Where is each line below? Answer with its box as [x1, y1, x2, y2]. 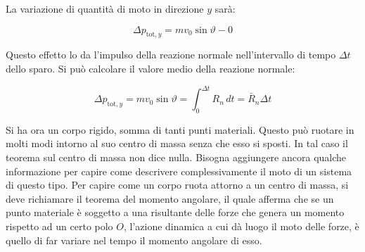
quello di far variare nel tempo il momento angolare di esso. [6, 232, 262, 247]
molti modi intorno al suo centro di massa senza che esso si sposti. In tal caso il [6, 136, 348, 151]
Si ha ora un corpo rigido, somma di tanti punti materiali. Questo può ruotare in [6, 122, 354, 137]
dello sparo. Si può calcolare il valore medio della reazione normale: [6, 61, 295, 75]
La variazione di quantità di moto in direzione [6, 1, 204, 15]
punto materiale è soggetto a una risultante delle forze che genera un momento [6, 205, 345, 220]
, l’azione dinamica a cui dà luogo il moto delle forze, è [123, 219, 359, 234]
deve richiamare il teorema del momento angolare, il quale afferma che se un [6, 191, 334, 206]
